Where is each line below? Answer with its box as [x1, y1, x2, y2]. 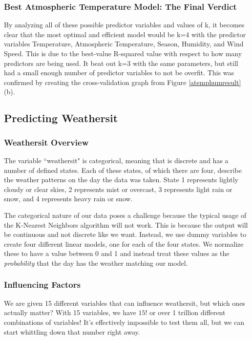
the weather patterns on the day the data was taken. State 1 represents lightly [4, 174, 238, 185]
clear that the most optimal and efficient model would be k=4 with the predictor [4, 29, 246, 39]
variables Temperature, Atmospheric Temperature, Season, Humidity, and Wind [4, 39, 244, 49]
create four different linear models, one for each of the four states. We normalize [4, 238, 244, 249]
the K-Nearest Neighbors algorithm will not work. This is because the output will [4, 219, 248, 230]
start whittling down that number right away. [4, 326, 140, 337]
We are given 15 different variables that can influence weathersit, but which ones [4, 297, 245, 308]
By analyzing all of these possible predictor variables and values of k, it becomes [4, 20, 245, 30]
